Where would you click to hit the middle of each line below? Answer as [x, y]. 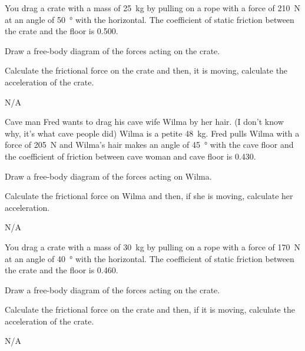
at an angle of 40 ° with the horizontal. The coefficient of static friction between [150, 258]
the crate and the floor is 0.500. [62, 31]
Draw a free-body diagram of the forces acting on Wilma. [108, 176]
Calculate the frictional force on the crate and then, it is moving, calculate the [146, 70]
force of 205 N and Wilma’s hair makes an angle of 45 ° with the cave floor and [149, 145]
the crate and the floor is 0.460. [62, 270]
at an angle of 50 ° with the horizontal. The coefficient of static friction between [150, 19]
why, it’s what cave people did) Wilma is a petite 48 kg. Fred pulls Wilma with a [152, 133]
